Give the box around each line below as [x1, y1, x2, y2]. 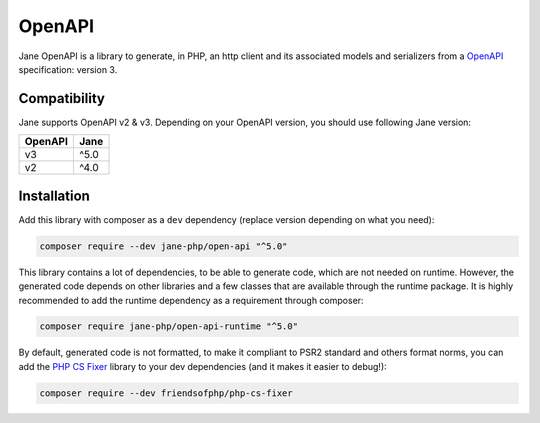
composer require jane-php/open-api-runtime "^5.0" [39, 321, 299, 332]
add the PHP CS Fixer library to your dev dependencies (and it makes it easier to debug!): [18, 360, 387, 372]
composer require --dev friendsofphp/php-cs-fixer [39, 387, 294, 399]
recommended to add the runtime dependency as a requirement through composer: [18, 294, 364, 306]
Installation [18, 187, 90, 204]
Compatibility [18, 90, 105, 107]
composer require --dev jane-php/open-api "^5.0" [39, 240, 288, 252]
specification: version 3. [18, 63, 118, 75]
